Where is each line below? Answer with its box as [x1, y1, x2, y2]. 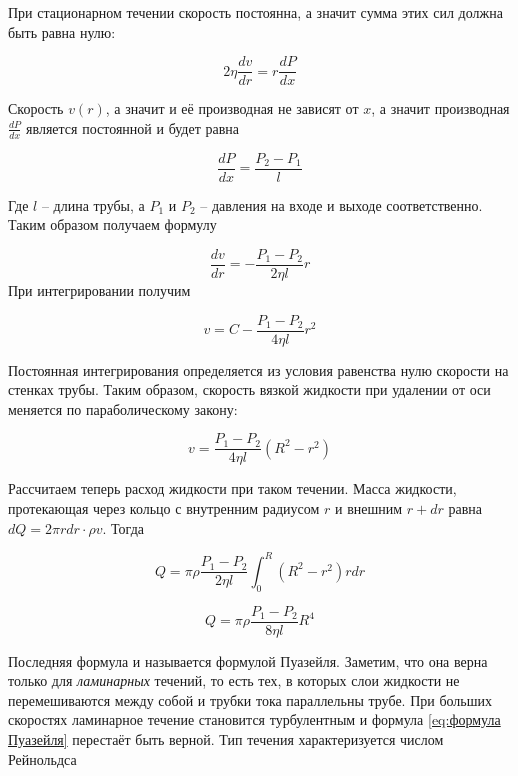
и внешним [335, 498, 403, 519]
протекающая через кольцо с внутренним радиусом [8, 498, 320, 519]
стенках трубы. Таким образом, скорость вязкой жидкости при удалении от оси [8, 379, 491, 400]
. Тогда [102, 517, 144, 538]
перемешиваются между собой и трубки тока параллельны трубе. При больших [8, 689, 492, 710]
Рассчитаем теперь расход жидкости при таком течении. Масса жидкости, [8, 478, 457, 499]
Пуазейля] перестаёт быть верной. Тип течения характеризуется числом [8, 729, 444, 749]
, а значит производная [371, 98, 510, 119]
